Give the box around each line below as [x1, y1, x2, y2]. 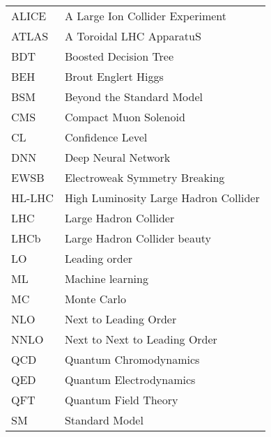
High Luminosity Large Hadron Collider [64, 190, 260, 206]
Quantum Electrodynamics [64, 371, 196, 388]
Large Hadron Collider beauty [64, 230, 212, 246]
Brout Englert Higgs [64, 68, 164, 84]
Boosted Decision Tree [64, 48, 174, 64]
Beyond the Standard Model [64, 89, 203, 105]
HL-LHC [11, 190, 54, 206]
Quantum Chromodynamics [64, 351, 200, 367]
